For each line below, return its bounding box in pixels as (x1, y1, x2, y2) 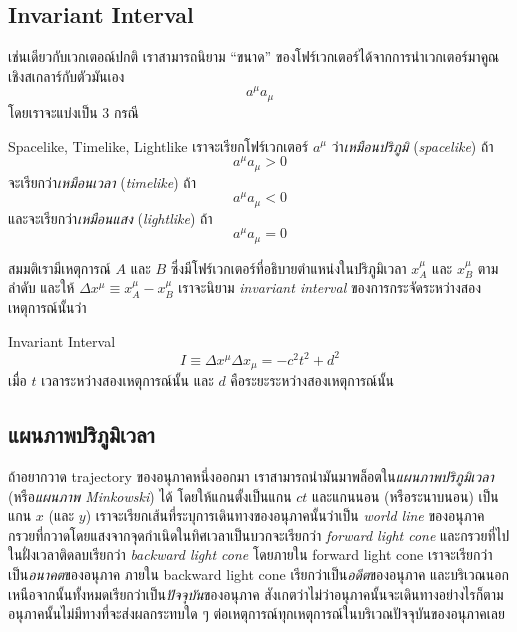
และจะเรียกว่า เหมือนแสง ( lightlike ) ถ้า (8, 207, 213, 228)
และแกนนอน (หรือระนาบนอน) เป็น (312, 485, 499, 506)
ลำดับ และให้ (8, 277, 75, 298)
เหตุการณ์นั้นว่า (8, 297, 87, 318)
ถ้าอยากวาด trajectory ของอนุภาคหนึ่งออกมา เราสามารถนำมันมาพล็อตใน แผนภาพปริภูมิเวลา (8, 466, 494, 487)
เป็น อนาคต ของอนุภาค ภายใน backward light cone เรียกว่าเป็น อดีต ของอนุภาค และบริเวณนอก (8, 563, 509, 584)
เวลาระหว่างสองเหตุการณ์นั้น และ (41, 370, 214, 391)
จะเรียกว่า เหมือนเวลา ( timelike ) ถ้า (8, 171, 196, 192)
